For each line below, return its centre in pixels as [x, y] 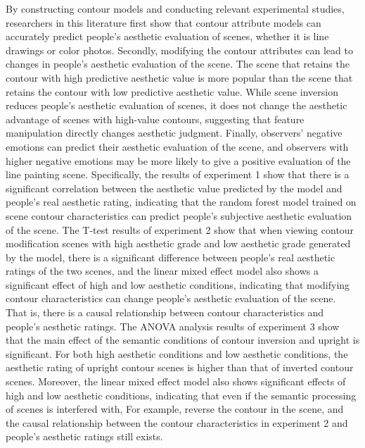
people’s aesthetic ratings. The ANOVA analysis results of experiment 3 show [173, 326]
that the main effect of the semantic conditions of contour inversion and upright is [183, 340]
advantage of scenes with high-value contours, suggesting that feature [155, 119]
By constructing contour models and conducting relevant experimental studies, [175, 8]
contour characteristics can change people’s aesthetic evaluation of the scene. [171, 298]
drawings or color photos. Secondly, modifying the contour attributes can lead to [179, 50]
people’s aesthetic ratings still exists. [84, 436]
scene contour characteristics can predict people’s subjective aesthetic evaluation [179, 215]
